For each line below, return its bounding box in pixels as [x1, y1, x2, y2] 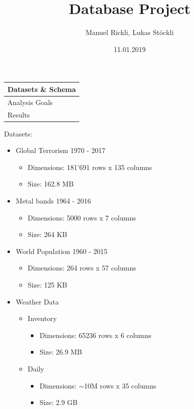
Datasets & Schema [7, 83, 76, 94]
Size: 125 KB [27, 279, 67, 289]
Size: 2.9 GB [39, 397, 78, 407]
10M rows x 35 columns [84, 380, 157, 390]
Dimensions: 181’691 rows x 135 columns [27, 161, 152, 172]
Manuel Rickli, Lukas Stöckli [85, 27, 174, 37]
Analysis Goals [7, 96, 53, 107]
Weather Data [15, 296, 59, 306]
